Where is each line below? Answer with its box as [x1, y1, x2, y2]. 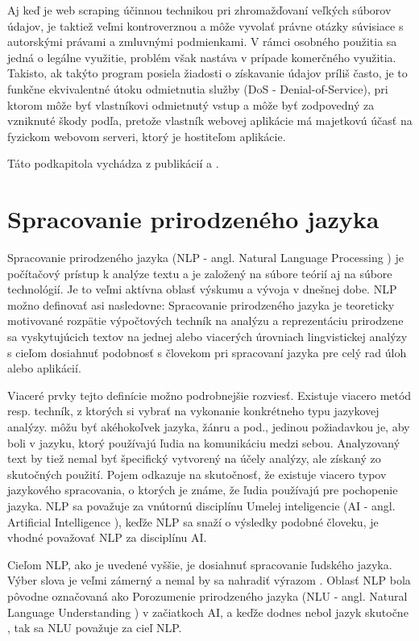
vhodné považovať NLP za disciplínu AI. [7, 529, 207, 546]
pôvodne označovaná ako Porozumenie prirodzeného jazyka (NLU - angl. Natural [7, 587, 408, 604]
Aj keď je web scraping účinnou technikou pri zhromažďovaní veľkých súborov [7, 2, 392, 18]
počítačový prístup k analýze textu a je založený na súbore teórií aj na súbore [7, 264, 392, 281]
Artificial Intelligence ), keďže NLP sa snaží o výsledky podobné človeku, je [7, 513, 379, 530]
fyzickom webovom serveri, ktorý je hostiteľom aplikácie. [7, 127, 286, 144]
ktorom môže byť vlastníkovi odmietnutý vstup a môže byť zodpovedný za [7, 96, 375, 113]
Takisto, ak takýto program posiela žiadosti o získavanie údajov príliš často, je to [7, 65, 408, 81]
